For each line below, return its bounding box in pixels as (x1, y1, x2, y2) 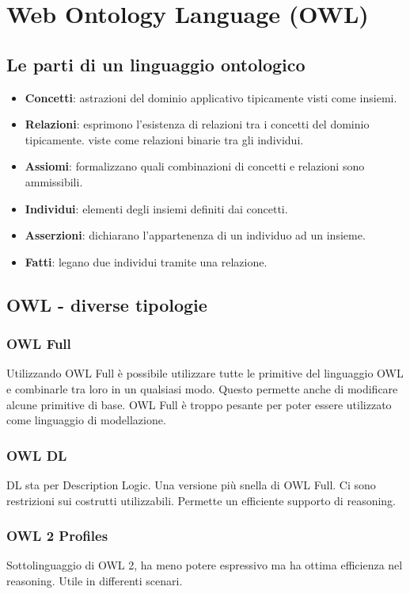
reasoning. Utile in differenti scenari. (6, 572, 183, 588)
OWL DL (6, 445, 67, 465)
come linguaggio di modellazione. (6, 412, 166, 428)
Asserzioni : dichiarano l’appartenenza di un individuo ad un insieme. (25, 227, 366, 243)
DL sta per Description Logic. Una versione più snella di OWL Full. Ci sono (6, 476, 376, 492)
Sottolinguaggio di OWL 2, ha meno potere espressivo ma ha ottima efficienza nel (6, 557, 403, 573)
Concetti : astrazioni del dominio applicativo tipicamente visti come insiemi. (25, 89, 397, 105)
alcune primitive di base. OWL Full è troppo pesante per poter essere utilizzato (6, 396, 392, 412)
